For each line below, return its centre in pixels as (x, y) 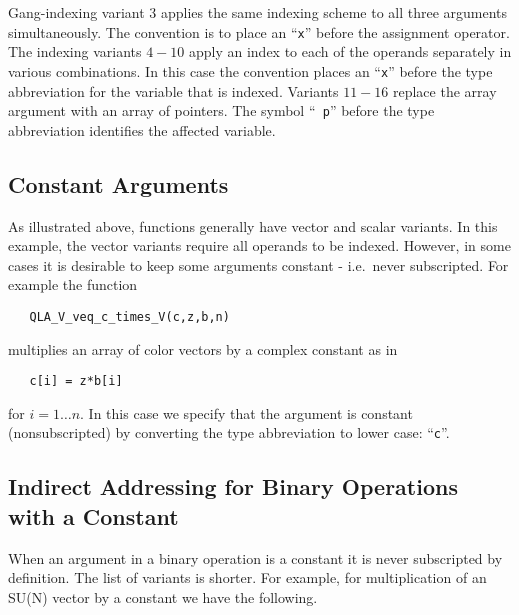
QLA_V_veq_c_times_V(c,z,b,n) (129, 316)
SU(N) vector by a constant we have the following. (163, 596)
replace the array (444, 90)
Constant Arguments (118, 183)
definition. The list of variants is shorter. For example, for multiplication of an (247, 577)
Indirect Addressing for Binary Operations (233, 486)
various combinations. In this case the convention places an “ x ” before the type (250, 70)
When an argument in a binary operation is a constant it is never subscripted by (255, 557)
